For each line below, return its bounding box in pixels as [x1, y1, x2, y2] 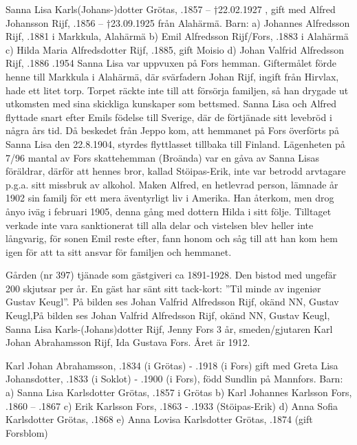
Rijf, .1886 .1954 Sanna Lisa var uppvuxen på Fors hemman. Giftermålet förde [6, 56, 336, 70]
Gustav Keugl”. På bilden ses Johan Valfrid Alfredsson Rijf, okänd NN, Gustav [6, 294, 339, 309]
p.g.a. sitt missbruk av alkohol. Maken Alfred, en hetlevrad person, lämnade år [6, 177, 338, 191]
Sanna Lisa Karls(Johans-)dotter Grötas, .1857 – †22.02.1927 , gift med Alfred [6, 2, 336, 16]
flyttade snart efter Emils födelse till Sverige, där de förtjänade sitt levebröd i [6, 109, 332, 124]
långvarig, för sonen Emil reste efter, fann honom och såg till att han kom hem [6, 231, 338, 246]
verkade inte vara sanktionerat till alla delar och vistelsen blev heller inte [6, 217, 314, 232]
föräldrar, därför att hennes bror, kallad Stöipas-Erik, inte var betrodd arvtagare [6, 164, 346, 178]
